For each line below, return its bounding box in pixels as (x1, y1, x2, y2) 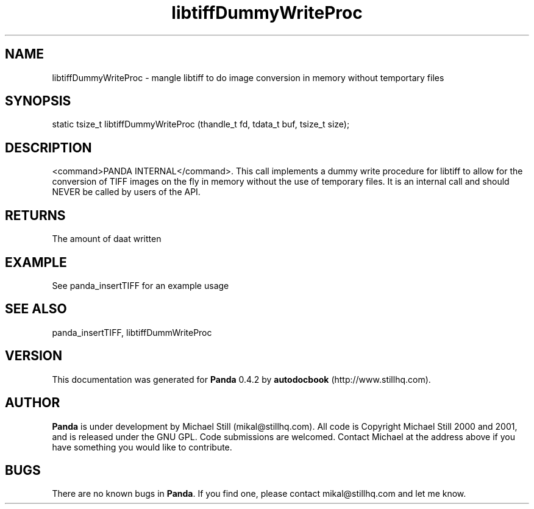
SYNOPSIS (5, 93, 71, 109)
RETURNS (5, 207, 66, 223)
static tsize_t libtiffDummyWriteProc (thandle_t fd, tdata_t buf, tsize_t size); (52, 119, 350, 130)
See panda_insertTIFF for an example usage (52, 280, 229, 291)
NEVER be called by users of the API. (52, 187, 201, 198)
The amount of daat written (52, 233, 162, 244)
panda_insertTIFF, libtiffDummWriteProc (52, 327, 212, 338)
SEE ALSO (5, 301, 67, 317)
